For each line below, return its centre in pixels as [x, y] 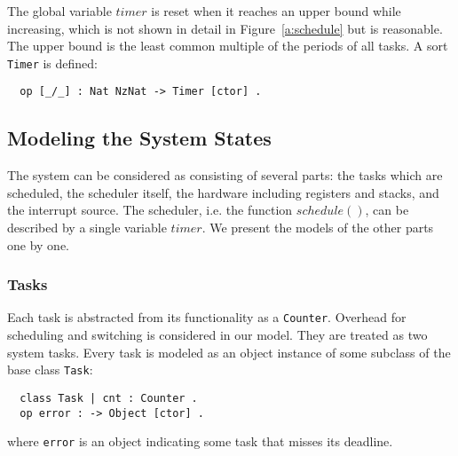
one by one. [38, 244]
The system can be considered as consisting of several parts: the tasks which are [225, 175]
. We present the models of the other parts [318, 228]
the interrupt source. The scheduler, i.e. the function [150, 210]
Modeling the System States [139, 138]
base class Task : [50, 370]
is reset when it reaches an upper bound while [276, 11]
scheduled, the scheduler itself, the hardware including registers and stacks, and [223, 192]
